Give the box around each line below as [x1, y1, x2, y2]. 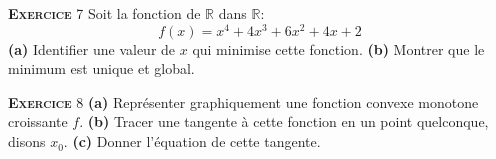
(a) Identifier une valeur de [8, 38, 176, 59]
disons [8, 131, 46, 152]
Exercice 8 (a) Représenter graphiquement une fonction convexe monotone [8, 91, 479, 112]
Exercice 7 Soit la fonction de [8, 3, 201, 23]
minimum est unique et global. [8, 58, 195, 79]
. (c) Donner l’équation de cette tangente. [63, 131, 321, 152]
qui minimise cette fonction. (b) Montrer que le [192, 38, 485, 59]
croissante [8, 111, 68, 132]
